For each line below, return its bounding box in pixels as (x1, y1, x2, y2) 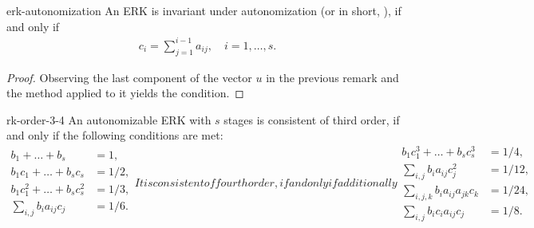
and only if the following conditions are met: (6, 127, 223, 143)
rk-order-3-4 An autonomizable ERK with (6, 111, 212, 128)
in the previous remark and (266, 69, 399, 85)
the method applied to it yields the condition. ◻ (6, 85, 244, 101)
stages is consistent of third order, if (223, 111, 400, 128)
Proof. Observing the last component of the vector (6, 69, 252, 85)
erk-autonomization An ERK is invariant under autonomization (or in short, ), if (6, 2, 401, 18)
